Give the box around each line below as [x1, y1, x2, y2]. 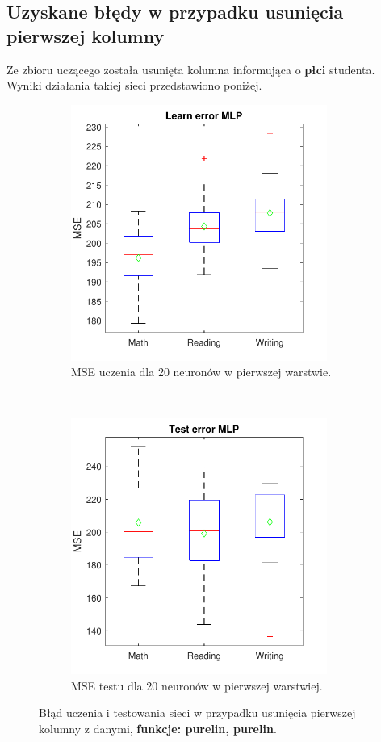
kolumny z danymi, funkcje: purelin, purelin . [39, 719, 277, 736]
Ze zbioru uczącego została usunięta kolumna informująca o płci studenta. [6, 61, 375, 78]
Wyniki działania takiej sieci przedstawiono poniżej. [6, 77, 262, 94]
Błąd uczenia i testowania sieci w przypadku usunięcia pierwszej [39, 704, 356, 721]
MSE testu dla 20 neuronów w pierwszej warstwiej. [71, 677, 323, 694]
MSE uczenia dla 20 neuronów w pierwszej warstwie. [71, 363, 332, 380]
